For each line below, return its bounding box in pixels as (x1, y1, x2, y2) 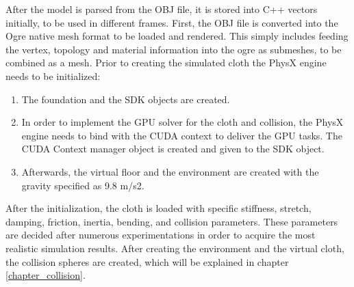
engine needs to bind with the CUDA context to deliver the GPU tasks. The (21, 128, 342, 142)
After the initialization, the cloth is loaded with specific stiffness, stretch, (5, 201, 312, 215)
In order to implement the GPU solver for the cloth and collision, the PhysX (21, 115, 344, 129)
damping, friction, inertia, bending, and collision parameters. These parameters (5, 214, 338, 228)
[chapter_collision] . (5, 268, 86, 282)
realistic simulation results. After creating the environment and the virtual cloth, (5, 241, 344, 255)
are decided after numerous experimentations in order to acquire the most (5, 228, 316, 242)
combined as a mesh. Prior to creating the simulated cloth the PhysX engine (5, 55, 327, 70)
